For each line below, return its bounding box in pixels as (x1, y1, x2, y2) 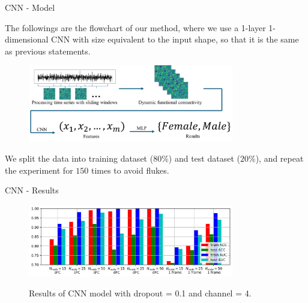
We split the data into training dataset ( (5, 152, 154, 165)
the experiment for (5, 163, 73, 176)
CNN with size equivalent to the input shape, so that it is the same (51, 33, 299, 46)
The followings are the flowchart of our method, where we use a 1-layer (5, 21, 266, 34)
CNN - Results (5, 184, 59, 196)
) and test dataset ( (168, 152, 240, 165)
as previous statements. (5, 44, 91, 57)
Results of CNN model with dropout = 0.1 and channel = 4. (29, 287, 252, 299)
